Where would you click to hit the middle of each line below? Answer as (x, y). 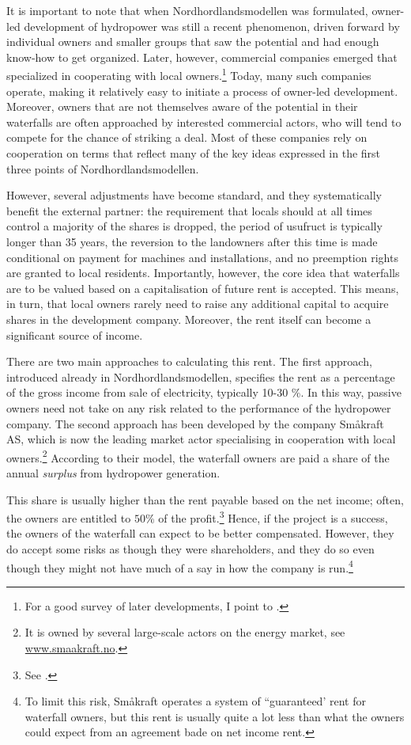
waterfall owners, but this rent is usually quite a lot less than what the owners (215, 716)
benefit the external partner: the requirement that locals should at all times (189, 210)
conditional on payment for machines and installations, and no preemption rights (202, 257)
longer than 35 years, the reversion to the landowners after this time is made (192, 241)
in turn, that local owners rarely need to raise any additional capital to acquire (198, 304)
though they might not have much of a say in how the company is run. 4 (180, 566)
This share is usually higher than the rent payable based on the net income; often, (205, 499)
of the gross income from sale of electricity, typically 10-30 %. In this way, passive (204, 392)
